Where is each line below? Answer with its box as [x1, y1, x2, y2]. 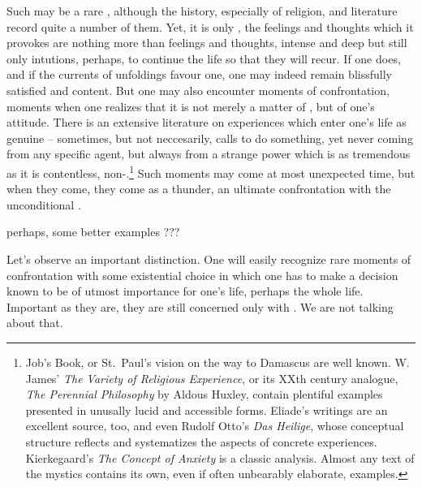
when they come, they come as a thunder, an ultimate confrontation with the [6, 180, 391, 197]
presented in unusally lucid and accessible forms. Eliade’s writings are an [25, 401, 388, 418]
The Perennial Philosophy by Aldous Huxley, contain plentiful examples [25, 386, 383, 403]
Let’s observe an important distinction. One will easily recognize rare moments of [6, 250, 411, 267]
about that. [6, 314, 63, 331]
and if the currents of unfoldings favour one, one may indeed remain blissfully [6, 66, 392, 83]
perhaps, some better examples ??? [6, 223, 180, 240]
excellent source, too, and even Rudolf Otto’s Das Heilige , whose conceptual [25, 417, 404, 434]
